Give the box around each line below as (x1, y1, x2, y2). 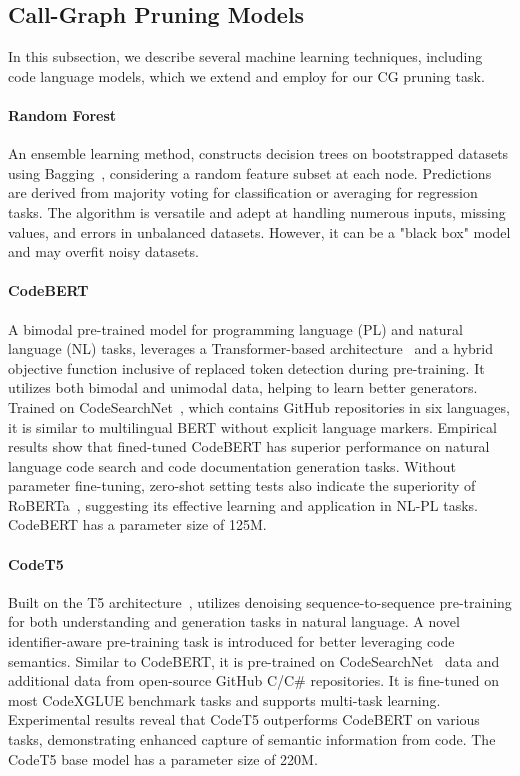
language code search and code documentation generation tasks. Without (8, 455, 456, 476)
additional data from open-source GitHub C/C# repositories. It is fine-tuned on (8, 670, 499, 691)
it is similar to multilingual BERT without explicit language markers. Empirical (8, 416, 497, 437)
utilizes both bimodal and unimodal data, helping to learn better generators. (8, 377, 478, 398)
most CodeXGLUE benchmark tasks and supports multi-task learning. (8, 689, 441, 710)
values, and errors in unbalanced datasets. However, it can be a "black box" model (8, 221, 511, 242)
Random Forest (8, 104, 117, 125)
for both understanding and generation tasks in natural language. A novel (8, 611, 460, 632)
